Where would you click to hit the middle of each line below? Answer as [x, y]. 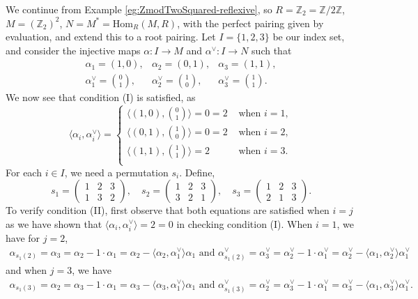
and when [26, 270]
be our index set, [309, 37]
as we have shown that [54, 223]
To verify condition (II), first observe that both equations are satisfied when [168, 210]
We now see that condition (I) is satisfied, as [101, 97]
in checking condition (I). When [245, 223]
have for [23, 238]
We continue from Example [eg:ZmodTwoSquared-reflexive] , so [139, 9]
